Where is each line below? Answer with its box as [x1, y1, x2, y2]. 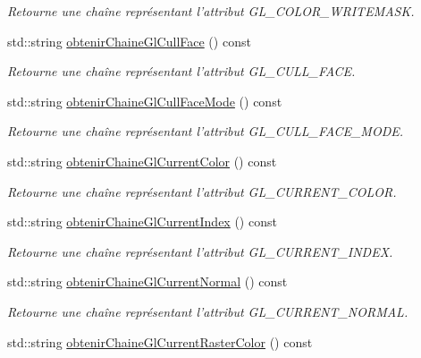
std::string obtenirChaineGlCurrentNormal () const [7, 272, 288, 291]
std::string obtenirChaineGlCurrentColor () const [7, 151, 277, 170]
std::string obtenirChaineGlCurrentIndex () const [7, 212, 277, 231]
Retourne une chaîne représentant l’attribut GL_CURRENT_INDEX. [7, 242, 393, 260]
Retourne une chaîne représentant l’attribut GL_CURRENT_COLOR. [7, 182, 397, 200]
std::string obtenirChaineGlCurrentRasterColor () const [7, 332, 313, 351]
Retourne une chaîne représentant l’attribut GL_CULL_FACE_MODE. [7, 122, 404, 141]
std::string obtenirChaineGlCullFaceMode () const [7, 91, 282, 110]
